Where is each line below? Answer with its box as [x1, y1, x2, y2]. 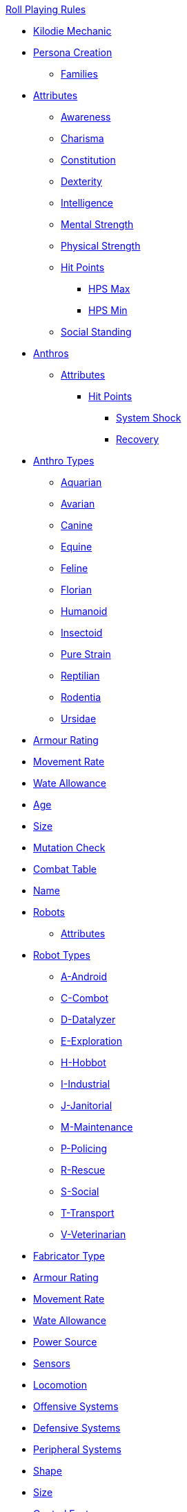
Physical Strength [61, 240, 141, 252]
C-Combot [61, 992, 109, 1004]
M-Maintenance [61, 1121, 133, 1133]
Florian [61, 584, 92, 596]
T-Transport [61, 1207, 115, 1219]
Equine [61, 541, 92, 553]
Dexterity [61, 175, 102, 187]
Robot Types [33, 949, 90, 961]
